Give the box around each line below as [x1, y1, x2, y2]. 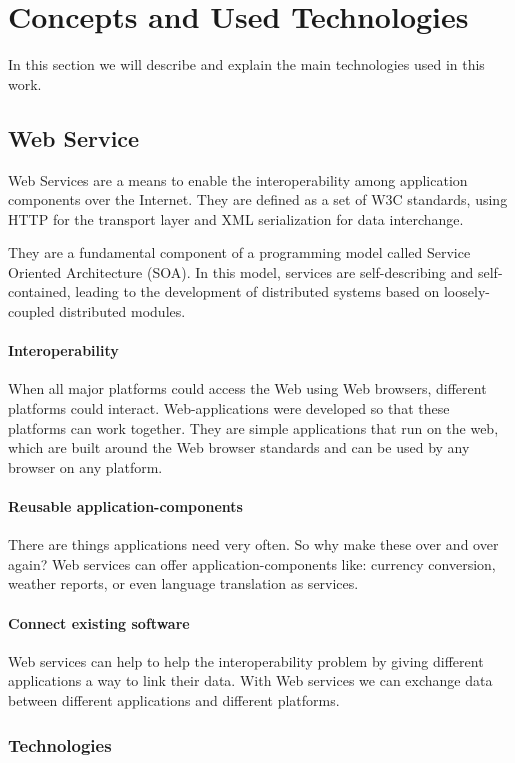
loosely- [443, 281, 490, 302]
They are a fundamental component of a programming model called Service [8, 242, 471, 263]
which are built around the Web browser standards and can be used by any [8, 437, 470, 458]
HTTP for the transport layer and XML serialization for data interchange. [8, 208, 464, 229]
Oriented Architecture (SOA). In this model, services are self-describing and [8, 261, 474, 282]
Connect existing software [8, 612, 190, 633]
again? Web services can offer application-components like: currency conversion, [8, 553, 496, 574]
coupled [8, 301, 55, 322]
